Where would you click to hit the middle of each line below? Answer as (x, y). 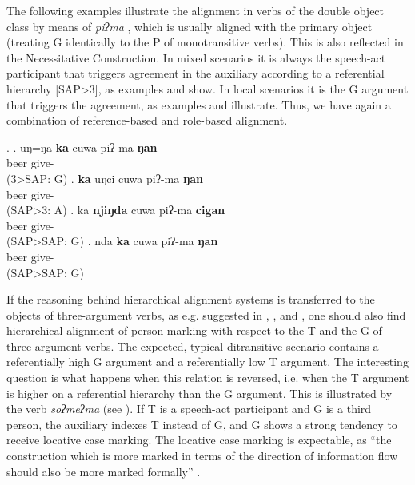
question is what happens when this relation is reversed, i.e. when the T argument (208, 378)
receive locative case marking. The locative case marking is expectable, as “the (199, 440)
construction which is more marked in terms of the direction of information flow (202, 456)
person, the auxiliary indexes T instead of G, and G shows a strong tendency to (202, 424)
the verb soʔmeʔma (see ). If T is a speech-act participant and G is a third (189, 409)
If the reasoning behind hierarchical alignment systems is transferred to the (191, 299)
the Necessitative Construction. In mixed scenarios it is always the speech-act (196, 57)
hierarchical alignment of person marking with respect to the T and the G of (194, 330)
